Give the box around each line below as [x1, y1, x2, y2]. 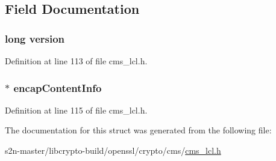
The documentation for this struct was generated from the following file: [5, 124, 272, 136]
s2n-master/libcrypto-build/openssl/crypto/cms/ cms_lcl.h [5, 144, 221, 156]
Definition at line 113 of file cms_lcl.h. [5, 55, 148, 67]
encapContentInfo [13, 80, 102, 95]
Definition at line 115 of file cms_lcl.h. [5, 103, 148, 116]
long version [5, 31, 65, 46]
